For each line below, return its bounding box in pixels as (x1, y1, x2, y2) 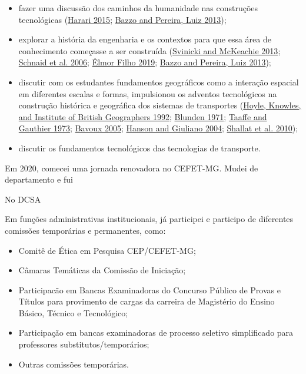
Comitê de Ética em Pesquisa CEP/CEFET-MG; (18, 244, 196, 256)
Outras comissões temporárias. (18, 358, 129, 370)
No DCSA (5, 193, 41, 205)
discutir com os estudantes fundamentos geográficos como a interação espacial (18, 75, 299, 88)
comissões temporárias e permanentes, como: (5, 224, 166, 236)
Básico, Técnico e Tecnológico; (18, 306, 128, 319)
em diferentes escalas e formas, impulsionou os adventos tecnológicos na (18, 87, 277, 100)
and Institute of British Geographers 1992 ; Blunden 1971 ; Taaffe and (18, 110, 267, 123)
